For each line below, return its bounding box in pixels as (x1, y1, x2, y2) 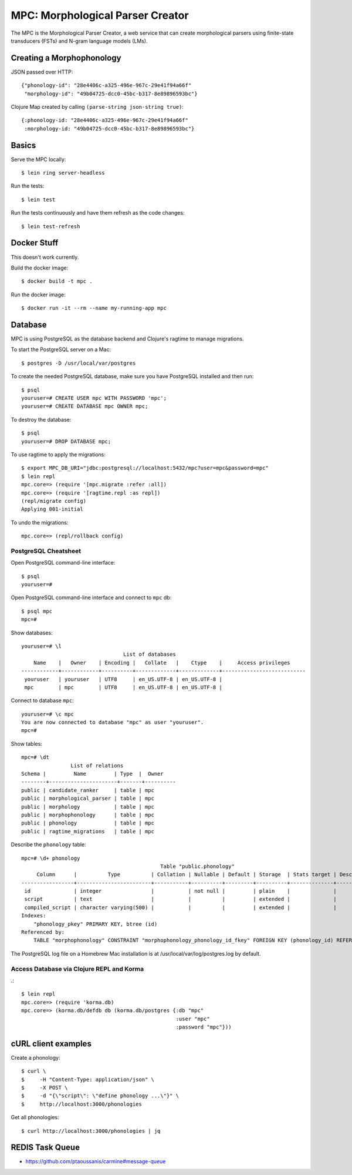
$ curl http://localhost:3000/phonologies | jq (21, 1127, 161, 1134)
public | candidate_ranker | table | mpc (21, 787, 155, 793)
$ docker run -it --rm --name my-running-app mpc (21, 305, 167, 312)
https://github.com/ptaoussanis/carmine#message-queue (25, 1158, 166, 1165)
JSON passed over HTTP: (11, 68, 73, 75)
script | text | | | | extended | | (24, 896, 337, 903)
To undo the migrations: (11, 519, 69, 526)
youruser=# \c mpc (21, 710, 75, 717)
